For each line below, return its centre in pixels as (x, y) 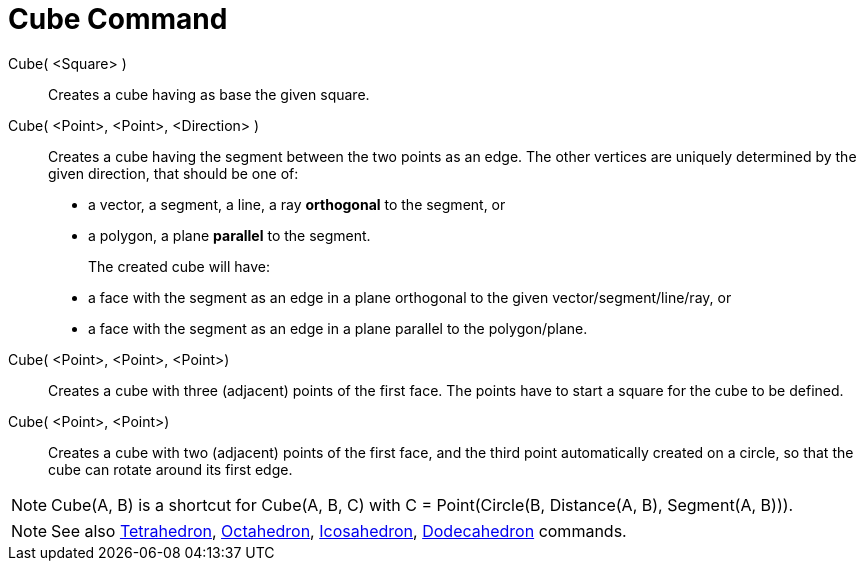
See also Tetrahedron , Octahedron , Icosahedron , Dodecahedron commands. (339, 530)
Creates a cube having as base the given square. (209, 94)
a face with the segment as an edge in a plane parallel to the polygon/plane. (338, 328)
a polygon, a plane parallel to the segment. (229, 235)
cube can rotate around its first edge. (170, 469)
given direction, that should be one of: (173, 173)
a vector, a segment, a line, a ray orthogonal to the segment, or (297, 204)
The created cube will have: (179, 266)
